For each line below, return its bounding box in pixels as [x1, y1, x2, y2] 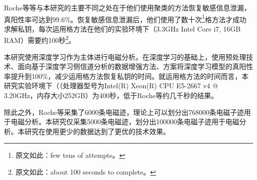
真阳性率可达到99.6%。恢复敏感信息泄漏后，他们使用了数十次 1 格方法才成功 [4, 12, 247, 24]
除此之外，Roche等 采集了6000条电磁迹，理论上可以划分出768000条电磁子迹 [4, 107, 244, 117]
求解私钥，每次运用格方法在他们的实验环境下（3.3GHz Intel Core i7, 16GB [4, 23, 241, 34]
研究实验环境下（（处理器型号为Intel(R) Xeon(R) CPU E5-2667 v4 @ [4, 80, 218, 91]
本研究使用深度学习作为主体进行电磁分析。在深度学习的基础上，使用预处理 [4, 51, 246, 62]
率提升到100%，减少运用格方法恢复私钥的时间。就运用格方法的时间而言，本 [4, 71, 249, 81]
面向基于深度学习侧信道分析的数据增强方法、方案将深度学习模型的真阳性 [17, 61, 253, 72]
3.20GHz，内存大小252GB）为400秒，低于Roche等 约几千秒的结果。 [4, 90, 218, 101]
